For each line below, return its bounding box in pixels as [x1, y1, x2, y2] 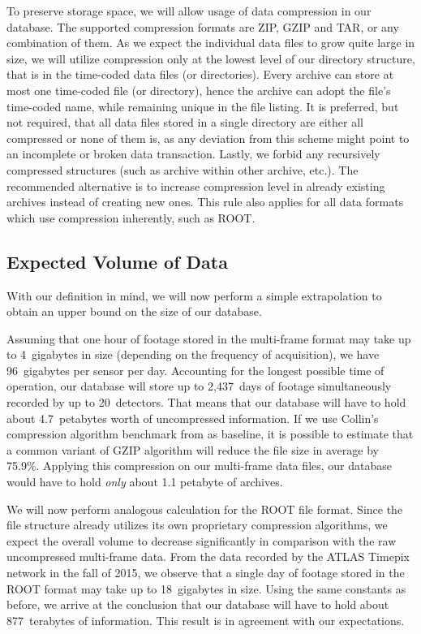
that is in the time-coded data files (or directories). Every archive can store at [6, 66, 394, 83]
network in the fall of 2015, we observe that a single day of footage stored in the [6, 564, 405, 581]
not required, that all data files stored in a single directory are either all [6, 114, 363, 131]
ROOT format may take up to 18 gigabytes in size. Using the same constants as [6, 580, 406, 597]
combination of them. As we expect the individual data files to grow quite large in [6, 34, 415, 51]
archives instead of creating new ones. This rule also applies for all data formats [6, 193, 404, 210]
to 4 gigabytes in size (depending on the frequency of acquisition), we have [6, 346, 380, 363]
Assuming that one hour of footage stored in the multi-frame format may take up [6, 330, 411, 347]
